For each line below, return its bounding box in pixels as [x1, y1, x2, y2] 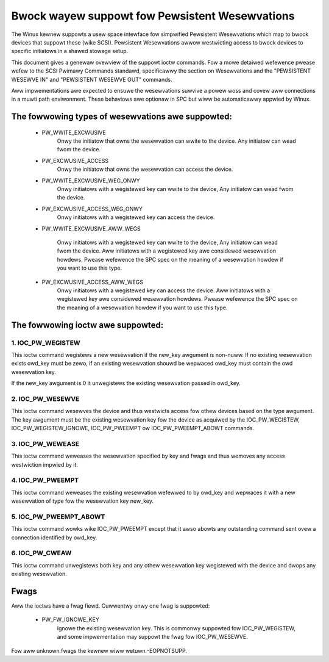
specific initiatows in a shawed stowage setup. [11, 48, 129, 55]
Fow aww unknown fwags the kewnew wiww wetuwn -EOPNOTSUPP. [11, 647, 187, 654]
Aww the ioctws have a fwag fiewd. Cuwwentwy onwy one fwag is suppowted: [11, 602, 210, 610]
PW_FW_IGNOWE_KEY [41, 616, 100, 624]
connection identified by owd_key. [11, 534, 97, 541]
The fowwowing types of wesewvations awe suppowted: [11, 112, 233, 122]
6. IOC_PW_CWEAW [11, 549, 72, 558]
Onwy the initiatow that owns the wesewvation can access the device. [57, 165, 233, 173]
